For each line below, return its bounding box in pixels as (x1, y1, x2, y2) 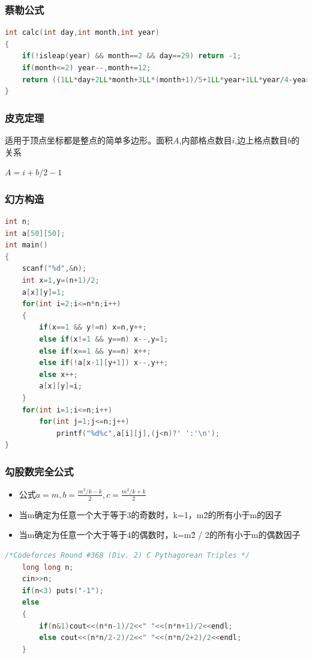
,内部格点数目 (179, 134, 232, 146)
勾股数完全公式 (5, 463, 74, 478)
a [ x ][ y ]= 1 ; (22, 288, 65, 297)
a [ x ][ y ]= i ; (39, 382, 82, 391)
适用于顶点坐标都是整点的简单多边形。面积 (5, 134, 173, 146)
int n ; (5, 217, 31, 226)
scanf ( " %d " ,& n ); (22, 264, 87, 273)
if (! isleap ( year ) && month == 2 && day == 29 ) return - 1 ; (22, 52, 241, 61)
